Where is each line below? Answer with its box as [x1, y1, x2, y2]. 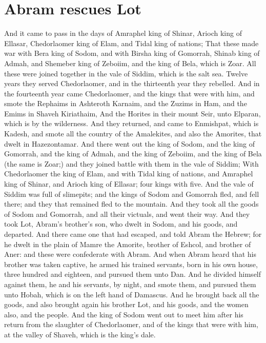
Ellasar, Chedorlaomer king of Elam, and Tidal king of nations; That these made [4, 37, 259, 48]
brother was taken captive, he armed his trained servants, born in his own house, [4, 258, 258, 269]
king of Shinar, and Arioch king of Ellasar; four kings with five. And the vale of [4, 178, 254, 189]
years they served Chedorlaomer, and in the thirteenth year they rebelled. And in [4, 78, 260, 89]
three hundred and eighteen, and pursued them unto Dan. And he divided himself [4, 269, 261, 279]
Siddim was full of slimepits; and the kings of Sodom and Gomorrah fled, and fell [4, 188, 259, 199]
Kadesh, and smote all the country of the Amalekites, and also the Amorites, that [4, 128, 262, 139]
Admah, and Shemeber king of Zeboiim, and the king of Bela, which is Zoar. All [4, 57, 256, 68]
